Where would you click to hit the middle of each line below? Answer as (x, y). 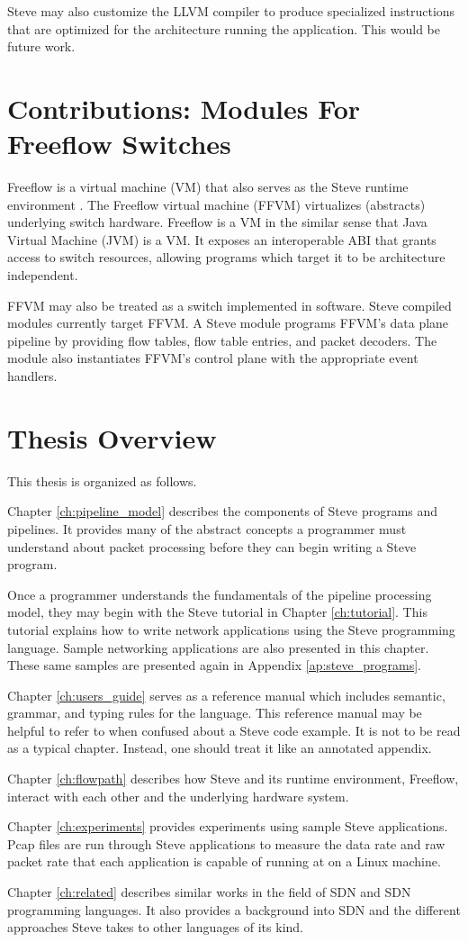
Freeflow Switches (119, 144)
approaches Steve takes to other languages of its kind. (155, 927)
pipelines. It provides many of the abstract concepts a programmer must (207, 528)
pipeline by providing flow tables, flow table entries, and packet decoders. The (222, 340)
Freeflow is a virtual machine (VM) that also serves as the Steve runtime (208, 187)
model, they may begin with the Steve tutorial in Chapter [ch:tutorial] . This (217, 612)
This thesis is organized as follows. (102, 480)
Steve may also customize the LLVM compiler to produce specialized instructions (231, 11)
